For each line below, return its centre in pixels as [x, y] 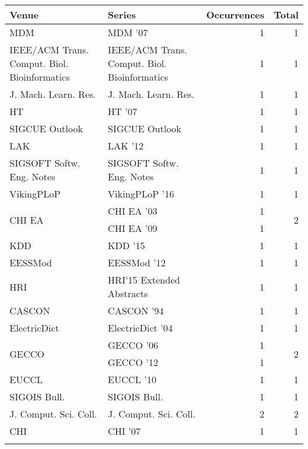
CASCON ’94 [136, 311]
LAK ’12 [126, 146]
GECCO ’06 [133, 345]
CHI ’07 [124, 431]
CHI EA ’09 [133, 228]
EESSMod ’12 [137, 262]
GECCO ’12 [133, 362]
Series [122, 15]
